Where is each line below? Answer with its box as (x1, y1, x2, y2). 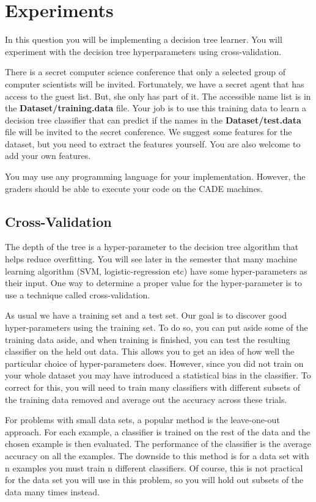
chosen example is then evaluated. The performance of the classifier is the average (5, 437, 311, 450)
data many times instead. (5, 485, 100, 498)
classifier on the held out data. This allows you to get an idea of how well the (5, 345, 295, 358)
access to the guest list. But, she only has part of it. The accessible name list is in (5, 89, 311, 102)
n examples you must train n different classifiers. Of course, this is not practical (5, 461, 303, 474)
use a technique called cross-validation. (5, 288, 150, 301)
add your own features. (5, 149, 91, 162)
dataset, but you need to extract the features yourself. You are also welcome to (5, 137, 301, 150)
